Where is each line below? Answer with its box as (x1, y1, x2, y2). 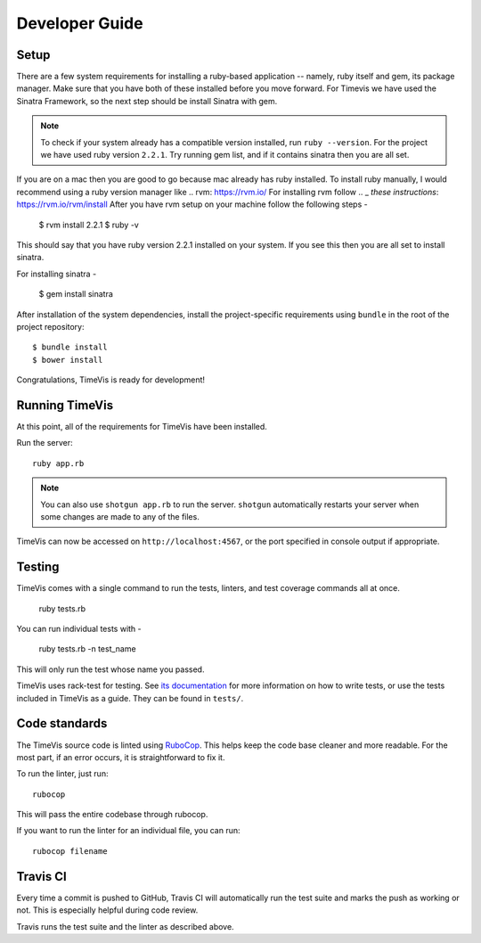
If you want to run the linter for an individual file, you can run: (16, 825, 240, 836)
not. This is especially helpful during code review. (16, 905, 199, 915)
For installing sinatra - (16, 268, 97, 279)
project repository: (16, 321, 85, 332)
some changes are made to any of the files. (40, 511, 200, 521)
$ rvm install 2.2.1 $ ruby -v (38, 219, 140, 230)
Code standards (16, 716, 108, 731)
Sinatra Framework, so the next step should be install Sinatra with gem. (16, 95, 278, 106)
